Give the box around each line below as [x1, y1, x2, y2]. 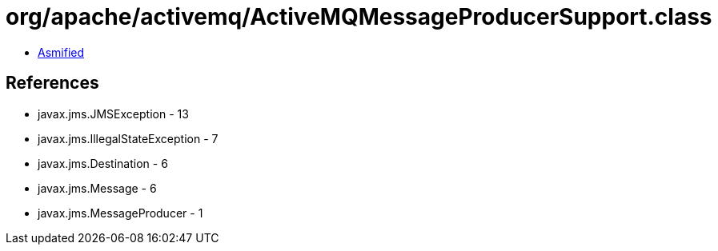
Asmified [38, 45, 85, 59]
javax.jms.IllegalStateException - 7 [38, 131, 219, 145]
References [6, 73, 99, 94]
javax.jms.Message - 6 [38, 181, 157, 195]
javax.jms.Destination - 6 [38, 156, 168, 170]
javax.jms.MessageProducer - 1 [38, 205, 203, 220]
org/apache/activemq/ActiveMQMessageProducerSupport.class [6, 3, 712, 30]
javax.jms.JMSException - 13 [38, 106, 189, 121]
